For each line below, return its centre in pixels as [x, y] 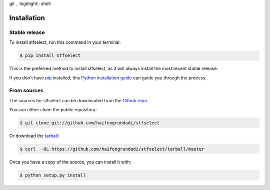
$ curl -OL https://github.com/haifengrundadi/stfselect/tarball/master [112, 149]
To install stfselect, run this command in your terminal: [65, 42]
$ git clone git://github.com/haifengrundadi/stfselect [90, 123]
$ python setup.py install [53, 175]
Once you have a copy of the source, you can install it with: [70, 162]
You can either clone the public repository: [53, 110]
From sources [26, 91]
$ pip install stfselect [50, 56]
